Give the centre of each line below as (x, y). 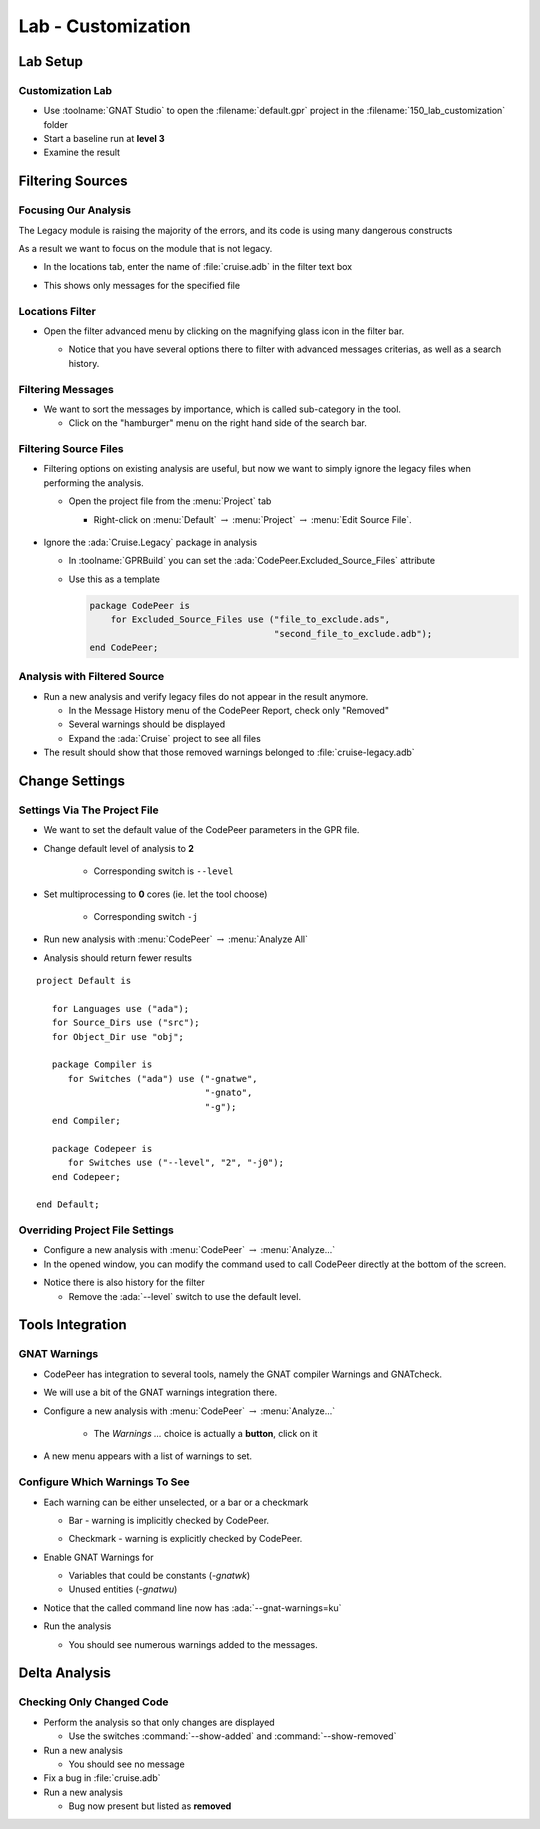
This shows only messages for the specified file (141, 285)
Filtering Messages (66, 389)
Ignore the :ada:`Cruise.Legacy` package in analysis (150, 542)
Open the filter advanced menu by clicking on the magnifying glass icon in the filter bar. (224, 331)
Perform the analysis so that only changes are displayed (159, 1722)
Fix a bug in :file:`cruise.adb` (102, 1778)
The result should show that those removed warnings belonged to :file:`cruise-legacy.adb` (229, 752)
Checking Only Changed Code (93, 1702)
